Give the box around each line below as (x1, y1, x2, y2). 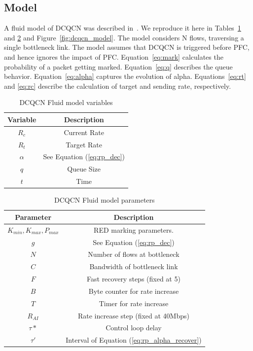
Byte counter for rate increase (88, 285, 179, 296)
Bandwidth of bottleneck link (89, 261, 178, 272)
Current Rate (64, 127, 104, 137)
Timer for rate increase (99, 298, 169, 308)
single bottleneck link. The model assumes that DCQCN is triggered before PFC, (4, 42, 250, 52)
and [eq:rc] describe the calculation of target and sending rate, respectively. (4, 80, 231, 91)
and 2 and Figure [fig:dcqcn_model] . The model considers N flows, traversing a (4, 32, 244, 42)
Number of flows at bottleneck (88, 249, 180, 259)
